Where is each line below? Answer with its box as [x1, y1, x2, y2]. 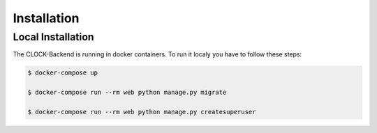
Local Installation [13, 31, 94, 43]
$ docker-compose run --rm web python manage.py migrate [27, 88, 227, 97]
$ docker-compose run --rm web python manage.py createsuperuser [27, 108, 256, 116]
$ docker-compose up [27, 69, 98, 77]
